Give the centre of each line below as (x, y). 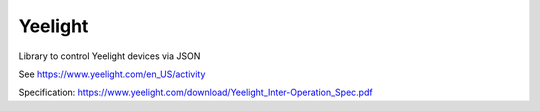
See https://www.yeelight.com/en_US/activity (112, 74)
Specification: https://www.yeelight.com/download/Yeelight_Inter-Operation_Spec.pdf (196, 92)
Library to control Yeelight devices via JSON (109, 56)
